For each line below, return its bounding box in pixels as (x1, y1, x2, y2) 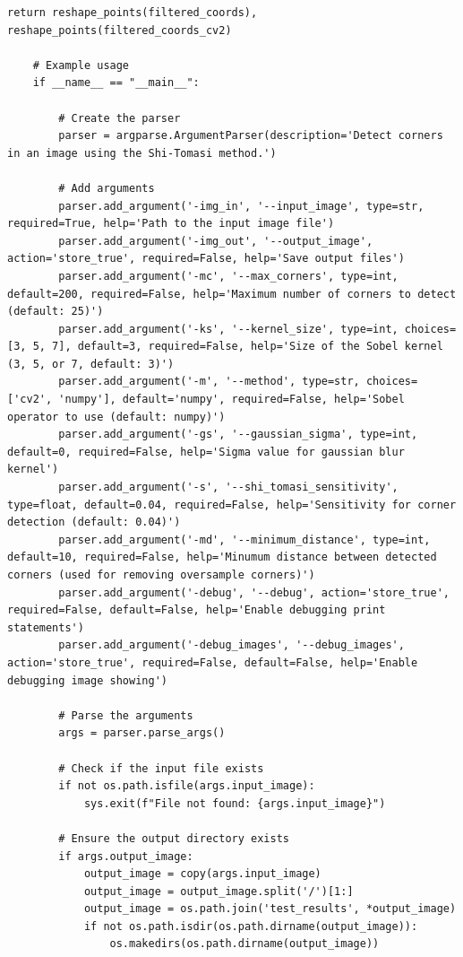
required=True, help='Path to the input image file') (7, 217, 335, 231)
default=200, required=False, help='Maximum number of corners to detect (7, 287, 457, 300)
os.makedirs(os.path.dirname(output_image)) (109, 937, 380, 951)
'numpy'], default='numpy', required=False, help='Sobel (58, 393, 405, 406)
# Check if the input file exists (58, 761, 264, 775)
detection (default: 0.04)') (7, 516, 181, 529)
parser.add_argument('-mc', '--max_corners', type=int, (58, 269, 399, 283)
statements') (7, 621, 84, 634)
